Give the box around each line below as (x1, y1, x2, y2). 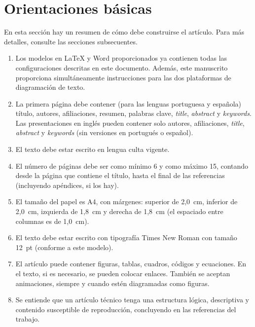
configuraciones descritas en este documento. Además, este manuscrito (15, 62, 228, 73)
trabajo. (15, 314, 40, 324)
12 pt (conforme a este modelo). (15, 242, 113, 252)
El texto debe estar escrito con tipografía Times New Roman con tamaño (15, 232, 237, 243)
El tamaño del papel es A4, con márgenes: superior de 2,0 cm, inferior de (15, 196, 238, 207)
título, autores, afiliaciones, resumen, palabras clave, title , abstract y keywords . (15, 108, 252, 118)
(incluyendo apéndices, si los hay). (15, 180, 119, 190)
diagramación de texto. (15, 82, 85, 92)
